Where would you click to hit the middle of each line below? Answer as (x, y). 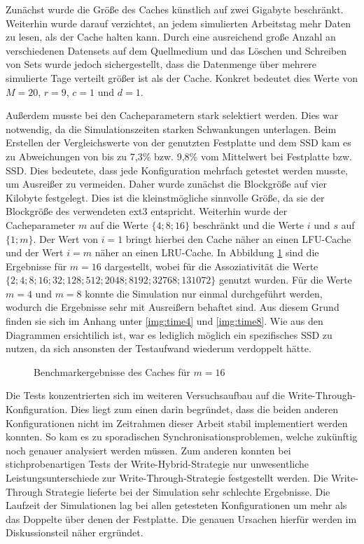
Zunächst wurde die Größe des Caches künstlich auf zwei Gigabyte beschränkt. (175, 9)
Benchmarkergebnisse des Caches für (112, 371)
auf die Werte (119, 224)
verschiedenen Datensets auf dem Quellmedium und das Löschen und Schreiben (176, 50)
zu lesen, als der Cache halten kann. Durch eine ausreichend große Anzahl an (171, 37)
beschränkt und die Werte (248, 224)
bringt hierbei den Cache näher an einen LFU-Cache (238, 238)
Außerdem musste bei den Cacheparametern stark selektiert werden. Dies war (172, 115)
